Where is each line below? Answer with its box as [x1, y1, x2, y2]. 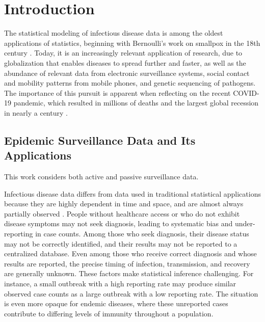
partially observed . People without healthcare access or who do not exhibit [4, 208, 240, 219]
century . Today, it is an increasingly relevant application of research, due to [4, 47, 243, 58]
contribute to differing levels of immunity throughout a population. [4, 308, 214, 318]
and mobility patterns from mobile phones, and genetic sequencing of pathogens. [4, 77, 256, 88]
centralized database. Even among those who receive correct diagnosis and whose [4, 248, 257, 259]
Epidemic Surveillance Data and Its [4, 132, 196, 148]
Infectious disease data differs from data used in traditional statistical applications [4, 188, 261, 199]
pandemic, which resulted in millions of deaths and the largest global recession [13, 97, 259, 108]
